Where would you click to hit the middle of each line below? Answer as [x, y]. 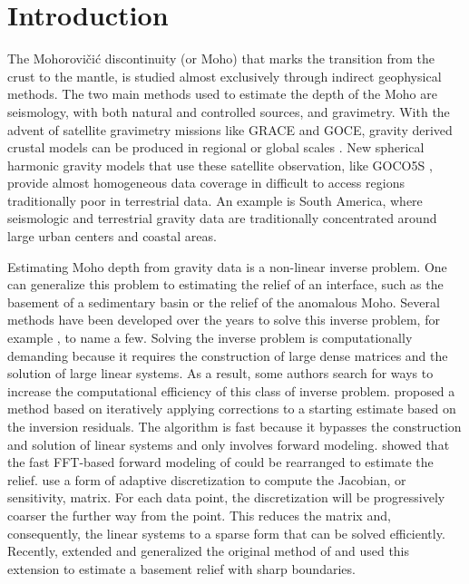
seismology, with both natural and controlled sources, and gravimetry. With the [229, 111]
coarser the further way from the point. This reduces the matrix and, [199, 515]
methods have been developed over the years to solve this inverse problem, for [224, 320]
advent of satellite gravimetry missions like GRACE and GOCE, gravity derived [230, 129]
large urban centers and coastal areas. [112, 236]
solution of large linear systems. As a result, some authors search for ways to [220, 373]
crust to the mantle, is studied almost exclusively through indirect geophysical [225, 76]
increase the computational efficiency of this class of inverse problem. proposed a [231, 390]
